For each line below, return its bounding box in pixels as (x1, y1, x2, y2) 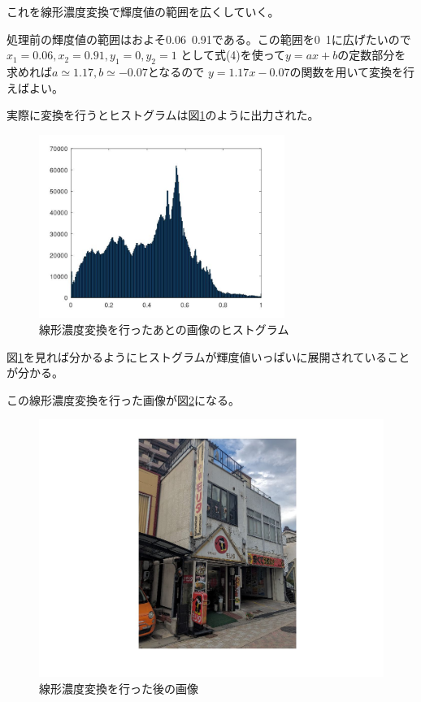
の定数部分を (337, 46, 406, 63)
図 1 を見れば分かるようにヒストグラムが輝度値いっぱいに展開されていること (7, 348, 410, 365)
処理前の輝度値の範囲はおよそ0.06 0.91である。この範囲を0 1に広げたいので (7, 30, 411, 47)
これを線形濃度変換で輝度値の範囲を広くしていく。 (7, 3, 280, 19)
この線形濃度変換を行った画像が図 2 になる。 (7, 391, 240, 408)
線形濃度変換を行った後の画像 (39, 679, 198, 696)
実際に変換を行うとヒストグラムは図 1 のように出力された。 (7, 106, 319, 123)
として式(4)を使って (180, 46, 286, 63)
